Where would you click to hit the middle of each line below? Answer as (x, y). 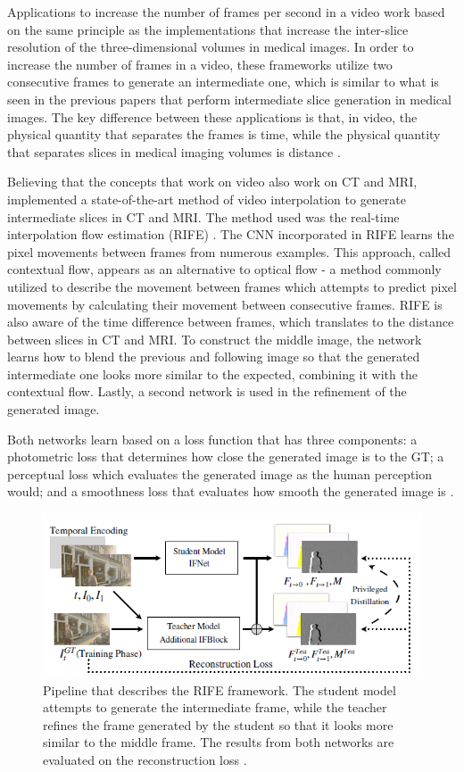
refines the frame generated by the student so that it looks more (218, 724)
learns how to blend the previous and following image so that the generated (214, 357)
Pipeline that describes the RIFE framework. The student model (220, 689)
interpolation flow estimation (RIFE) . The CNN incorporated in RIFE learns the (231, 234)
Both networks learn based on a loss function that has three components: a (212, 439)
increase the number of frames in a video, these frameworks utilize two (200, 64)
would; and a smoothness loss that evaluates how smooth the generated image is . (231, 491)
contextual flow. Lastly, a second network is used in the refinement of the (207, 391)
